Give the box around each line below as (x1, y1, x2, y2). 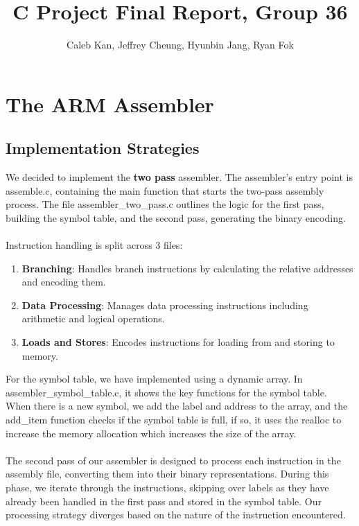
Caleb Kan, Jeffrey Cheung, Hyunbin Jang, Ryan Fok (67, 37, 294, 52)
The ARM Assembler (6, 89, 214, 118)
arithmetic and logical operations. (21, 311, 165, 326)
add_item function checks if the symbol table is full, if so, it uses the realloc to (6, 412, 342, 427)
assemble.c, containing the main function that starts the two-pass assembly (6, 183, 324, 198)
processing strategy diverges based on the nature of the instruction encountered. (6, 507, 346, 522)
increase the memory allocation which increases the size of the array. (6, 426, 297, 440)
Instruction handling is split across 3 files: (6, 238, 183, 252)
